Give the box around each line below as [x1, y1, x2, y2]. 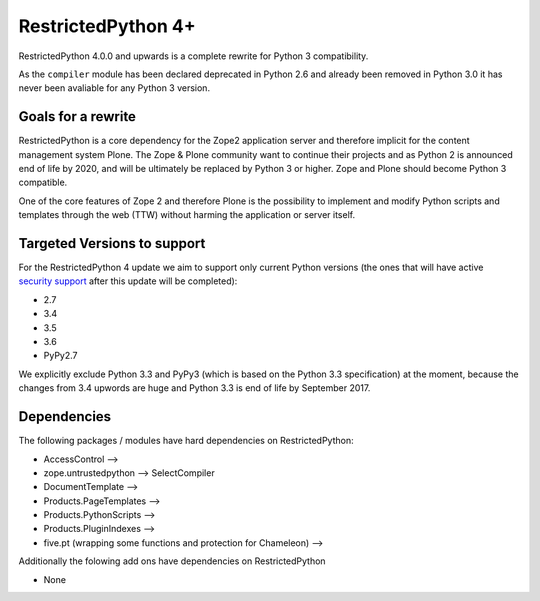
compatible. [18, 176, 68, 189]
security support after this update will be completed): [18, 275, 238, 287]
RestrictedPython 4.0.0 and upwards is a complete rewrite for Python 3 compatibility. [18, 50, 369, 62]
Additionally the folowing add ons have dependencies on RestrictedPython [18, 555, 326, 567]
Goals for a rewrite [18, 108, 137, 125]
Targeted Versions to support [18, 235, 206, 252]
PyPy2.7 [43, 350, 78, 362]
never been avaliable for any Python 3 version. [18, 82, 210, 94]
